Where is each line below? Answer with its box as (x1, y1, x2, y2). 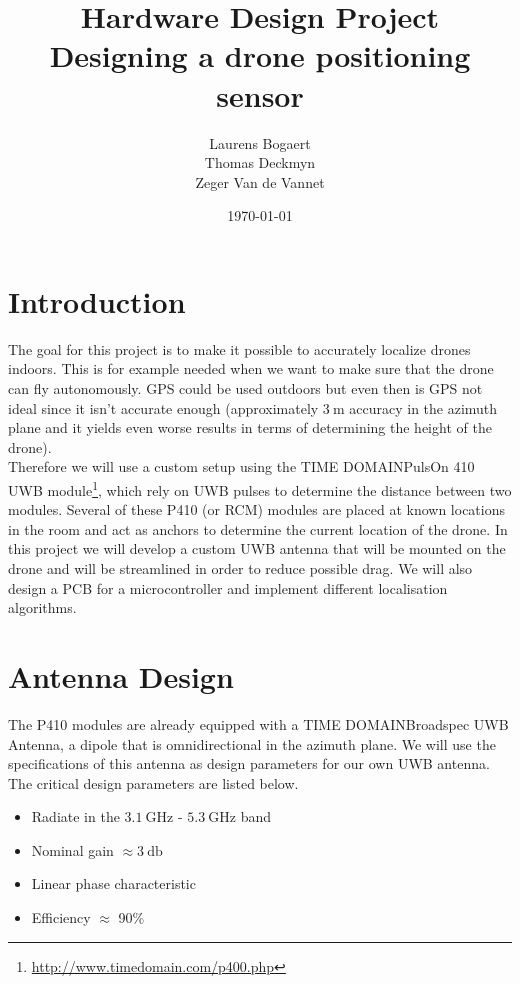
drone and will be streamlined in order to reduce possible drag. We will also (8, 558, 473, 578)
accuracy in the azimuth (349, 397, 498, 418)
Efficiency (31, 907, 91, 928)
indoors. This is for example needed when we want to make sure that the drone (8, 358, 494, 379)
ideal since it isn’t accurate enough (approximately (8, 397, 319, 418)
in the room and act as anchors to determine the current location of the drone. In (8, 518, 508, 539)
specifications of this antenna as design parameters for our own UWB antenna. (8, 753, 490, 774)
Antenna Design (8, 655, 234, 696)
